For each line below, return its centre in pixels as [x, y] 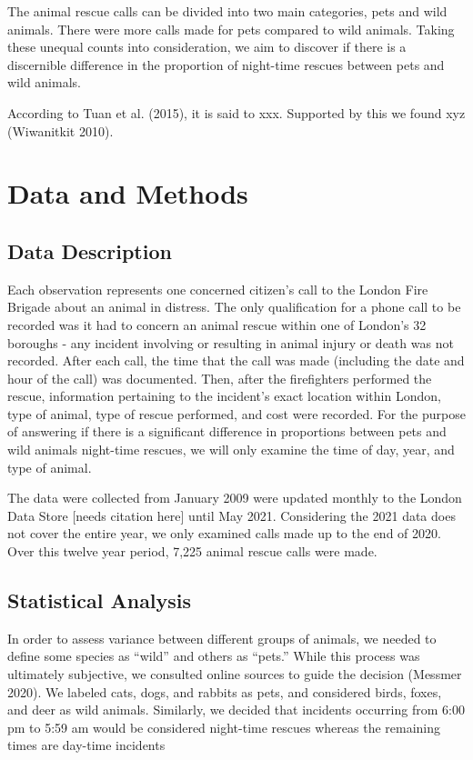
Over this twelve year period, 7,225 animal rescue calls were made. [192, 551]
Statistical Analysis [100, 600]
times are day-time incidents [86, 745]
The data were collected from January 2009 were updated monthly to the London [235, 498]
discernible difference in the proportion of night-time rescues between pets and [226, 64]
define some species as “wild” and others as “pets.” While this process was [214, 656]
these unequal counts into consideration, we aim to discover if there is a [207, 47]
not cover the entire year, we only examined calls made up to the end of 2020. [224, 533]
